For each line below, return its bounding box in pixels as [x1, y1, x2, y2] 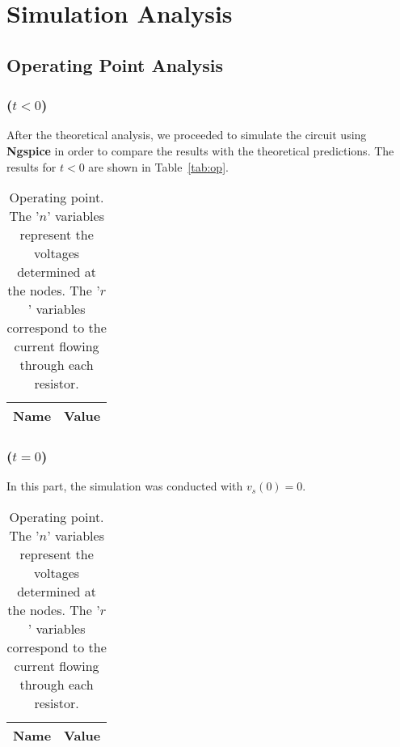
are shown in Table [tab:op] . [88, 158, 229, 175]
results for [6, 158, 57, 175]
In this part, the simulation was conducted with [6, 477, 243, 494]
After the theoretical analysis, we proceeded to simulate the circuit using [6, 126, 367, 143]
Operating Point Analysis [6, 52, 224, 77]
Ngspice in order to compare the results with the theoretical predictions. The [6, 142, 394, 159]
